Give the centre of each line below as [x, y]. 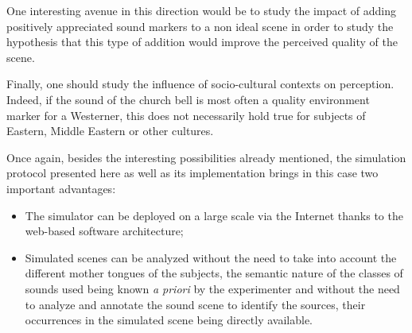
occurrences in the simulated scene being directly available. [169, 320]
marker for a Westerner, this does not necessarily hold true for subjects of [186, 115]
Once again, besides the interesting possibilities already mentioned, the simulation [206, 157]
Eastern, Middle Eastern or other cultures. [110, 131]
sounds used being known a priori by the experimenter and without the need [212, 288]
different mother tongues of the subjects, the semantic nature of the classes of [214, 273]
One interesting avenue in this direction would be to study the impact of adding [201, 10]
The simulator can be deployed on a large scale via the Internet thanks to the [214, 215]
